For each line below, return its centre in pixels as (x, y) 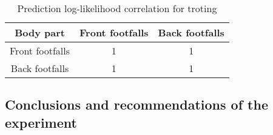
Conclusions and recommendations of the (136, 104)
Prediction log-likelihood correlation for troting (117, 8)
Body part (40, 32)
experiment (41, 122)
